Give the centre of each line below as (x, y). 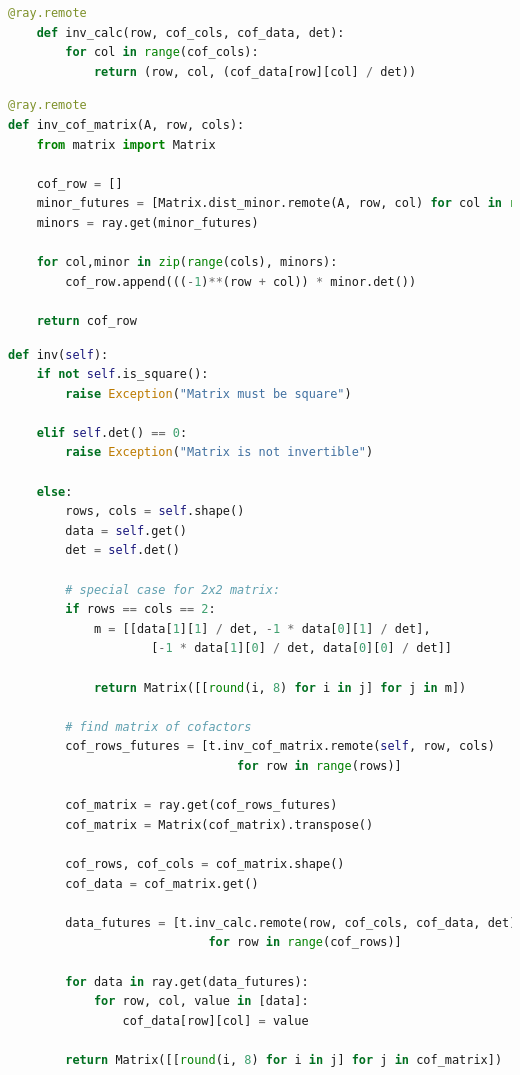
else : (54, 491)
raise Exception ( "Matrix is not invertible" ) (219, 452)
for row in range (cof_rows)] (305, 942)
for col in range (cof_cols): (162, 52)
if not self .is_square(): (122, 374)
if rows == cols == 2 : (140, 609)
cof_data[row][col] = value (215, 1020)
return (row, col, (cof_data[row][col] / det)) (255, 71)
